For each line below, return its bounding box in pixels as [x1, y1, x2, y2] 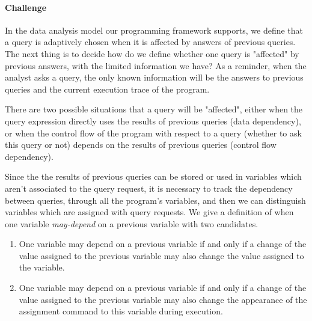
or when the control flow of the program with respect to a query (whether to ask [5, 126, 302, 139]
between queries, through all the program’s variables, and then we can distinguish [5, 194, 306, 206]
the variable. [19, 261, 65, 274]
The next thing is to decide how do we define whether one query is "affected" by [5, 47, 299, 60]
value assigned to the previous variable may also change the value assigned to [19, 249, 304, 261]
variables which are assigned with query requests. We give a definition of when [5, 206, 294, 218]
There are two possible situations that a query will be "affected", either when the [5, 103, 303, 115]
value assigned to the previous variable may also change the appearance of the [19, 293, 307, 305]
